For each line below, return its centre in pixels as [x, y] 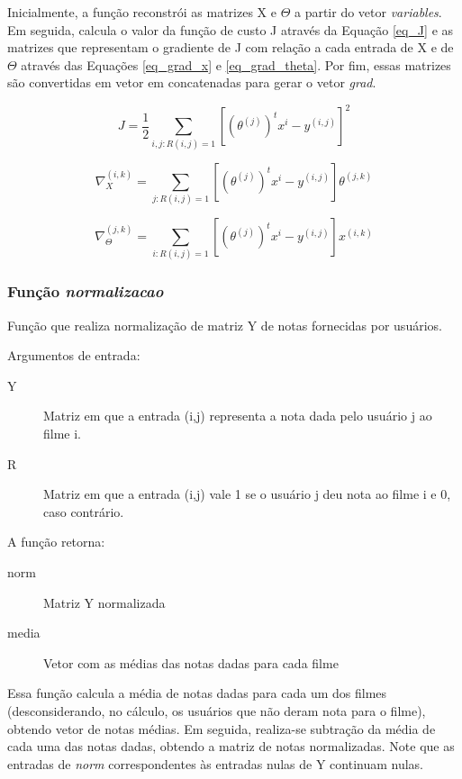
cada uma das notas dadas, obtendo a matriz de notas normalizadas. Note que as [231, 746]
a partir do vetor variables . [368, 12]
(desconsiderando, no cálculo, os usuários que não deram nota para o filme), [217, 710]
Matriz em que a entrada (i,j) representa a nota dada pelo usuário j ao [238, 416]
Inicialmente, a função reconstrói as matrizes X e [142, 12]
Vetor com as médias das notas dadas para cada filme [191, 662]
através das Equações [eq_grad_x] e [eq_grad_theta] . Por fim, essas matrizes [236, 64]
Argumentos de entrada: [74, 355]
